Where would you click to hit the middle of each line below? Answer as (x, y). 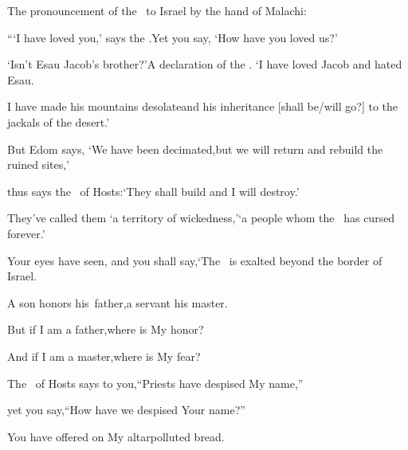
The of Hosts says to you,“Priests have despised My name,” (155, 383)
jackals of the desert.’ (59, 121)
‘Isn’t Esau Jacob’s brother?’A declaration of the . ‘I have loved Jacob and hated (205, 64)
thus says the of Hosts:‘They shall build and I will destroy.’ (153, 191)
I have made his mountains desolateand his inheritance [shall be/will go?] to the (203, 106)
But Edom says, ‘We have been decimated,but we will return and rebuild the (195, 149)
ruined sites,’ (38, 164)
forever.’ (26, 233)
